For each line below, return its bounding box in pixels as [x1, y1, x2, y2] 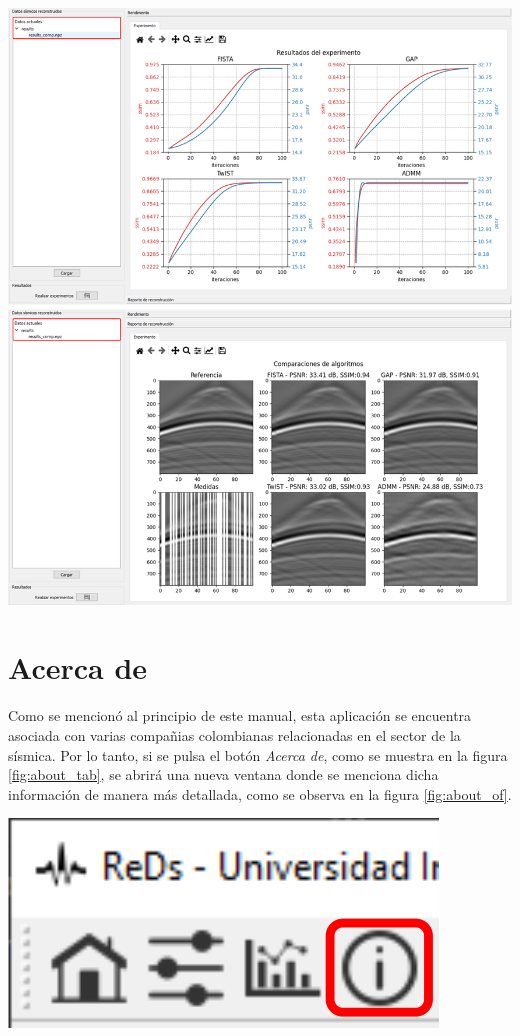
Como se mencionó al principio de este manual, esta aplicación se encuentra [8, 705, 472, 726]
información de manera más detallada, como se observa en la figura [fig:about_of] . [8, 783, 512, 804]
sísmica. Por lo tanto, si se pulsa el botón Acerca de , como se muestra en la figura [8, 744, 508, 765]
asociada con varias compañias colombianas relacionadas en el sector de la [8, 724, 461, 745]
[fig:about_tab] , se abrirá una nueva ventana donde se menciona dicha [8, 764, 439, 785]
